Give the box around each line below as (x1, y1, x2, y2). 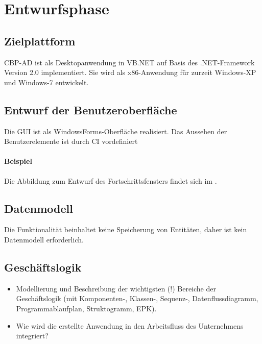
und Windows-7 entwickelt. (4, 77, 89, 87)
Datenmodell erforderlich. (4, 234, 84, 244)
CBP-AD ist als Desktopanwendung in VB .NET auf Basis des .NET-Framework (4, 57, 255, 67)
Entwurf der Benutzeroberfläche (4, 102, 177, 117)
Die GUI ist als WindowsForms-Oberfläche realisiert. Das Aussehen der (4, 126, 227, 136)
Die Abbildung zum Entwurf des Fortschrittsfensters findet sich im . (4, 175, 217, 186)
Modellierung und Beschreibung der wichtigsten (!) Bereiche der (16, 283, 216, 293)
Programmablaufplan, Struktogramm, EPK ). (16, 303, 157, 313)
